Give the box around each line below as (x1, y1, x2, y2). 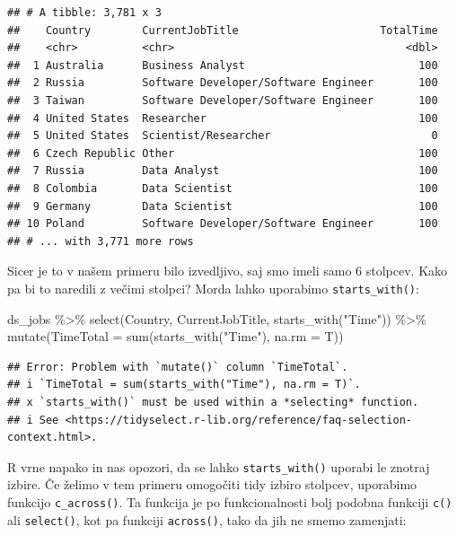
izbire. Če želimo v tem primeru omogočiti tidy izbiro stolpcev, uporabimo (7, 475, 417, 494)
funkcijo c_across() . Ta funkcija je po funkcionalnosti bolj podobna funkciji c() (7, 492, 453, 511)
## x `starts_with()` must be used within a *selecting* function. (7, 395, 419, 408)
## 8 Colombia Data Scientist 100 (7, 181, 438, 195)
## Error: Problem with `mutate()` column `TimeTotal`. (7, 360, 348, 373)
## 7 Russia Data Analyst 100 (7, 164, 438, 178)
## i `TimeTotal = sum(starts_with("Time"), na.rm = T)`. (7, 378, 361, 391)
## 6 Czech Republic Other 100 (7, 146, 438, 160)
